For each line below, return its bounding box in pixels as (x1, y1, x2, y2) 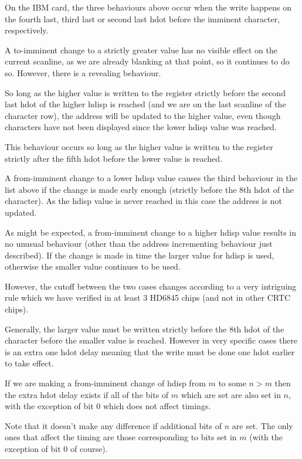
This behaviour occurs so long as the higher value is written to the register (5, 140, 273, 152)
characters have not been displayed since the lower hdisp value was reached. (5, 121, 277, 133)
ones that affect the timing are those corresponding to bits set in (5, 431, 237, 443)
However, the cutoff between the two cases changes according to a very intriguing (5, 280, 297, 292)
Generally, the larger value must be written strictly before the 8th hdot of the (5, 322, 284, 335)
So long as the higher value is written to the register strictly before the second (5, 86, 286, 98)
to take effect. (5, 357, 54, 369)
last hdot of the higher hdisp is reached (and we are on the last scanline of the (5, 98, 286, 110)
